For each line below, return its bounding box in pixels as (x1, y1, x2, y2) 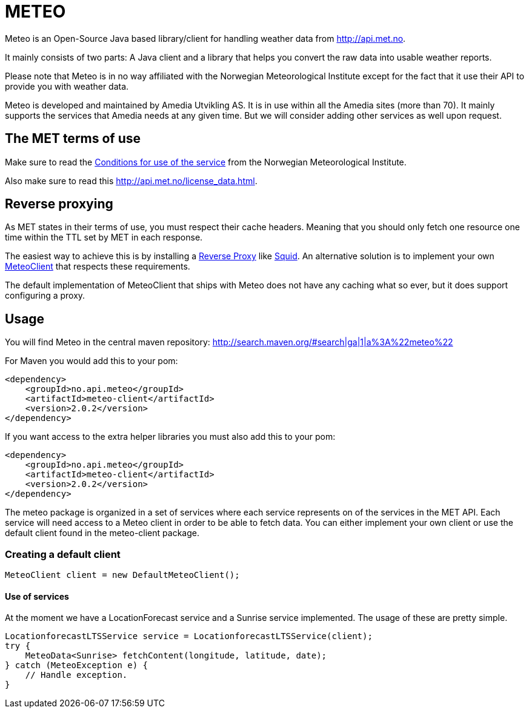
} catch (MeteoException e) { (5, 660, 148, 671)
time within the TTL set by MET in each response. (5, 232, 203, 243)
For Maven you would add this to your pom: (5, 356, 178, 366)
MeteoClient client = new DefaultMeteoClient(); (5, 570, 240, 580)
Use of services (5, 591, 69, 602)
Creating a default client (5, 548, 121, 560)
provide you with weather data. (5, 81, 129, 91)
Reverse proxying (5, 196, 113, 212)
